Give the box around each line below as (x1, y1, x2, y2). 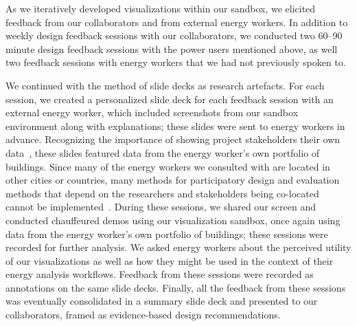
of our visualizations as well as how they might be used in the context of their (5, 253, 334, 268)
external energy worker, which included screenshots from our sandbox (5, 105, 299, 120)
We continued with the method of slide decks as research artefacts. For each (5, 78, 325, 92)
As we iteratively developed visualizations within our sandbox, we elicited (5, 1, 316, 15)
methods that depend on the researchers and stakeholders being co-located (5, 186, 319, 200)
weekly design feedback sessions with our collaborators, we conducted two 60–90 (5, 28, 343, 43)
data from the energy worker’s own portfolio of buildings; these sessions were (5, 226, 328, 241)
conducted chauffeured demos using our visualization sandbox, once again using (5, 213, 341, 227)
